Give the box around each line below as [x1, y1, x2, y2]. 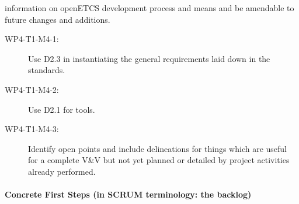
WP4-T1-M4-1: [5, 33, 59, 45]
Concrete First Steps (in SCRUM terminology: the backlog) [5, 188, 252, 200]
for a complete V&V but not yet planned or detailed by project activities [28, 154, 290, 166]
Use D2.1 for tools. [28, 103, 95, 115]
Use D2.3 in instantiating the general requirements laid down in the [28, 52, 270, 64]
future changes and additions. [5, 13, 110, 25]
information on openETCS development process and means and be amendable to [5, 2, 294, 13]
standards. [28, 64, 65, 76]
